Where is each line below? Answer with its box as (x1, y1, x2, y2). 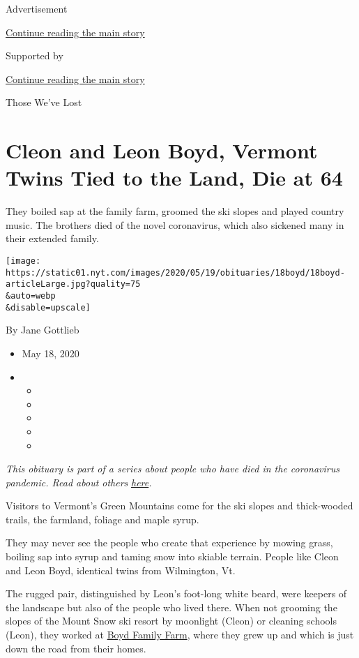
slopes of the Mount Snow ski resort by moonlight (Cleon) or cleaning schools (6, 613, 337, 628)
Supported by (6, 48, 63, 63)
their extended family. (6, 231, 99, 246)
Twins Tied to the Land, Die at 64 (6, 163, 343, 192)
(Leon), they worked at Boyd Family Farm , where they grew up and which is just (6, 627, 354, 642)
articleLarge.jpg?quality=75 (6, 279, 141, 290)
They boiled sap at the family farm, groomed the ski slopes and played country (6, 204, 344, 218)
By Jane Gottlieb (6, 322, 79, 337)
